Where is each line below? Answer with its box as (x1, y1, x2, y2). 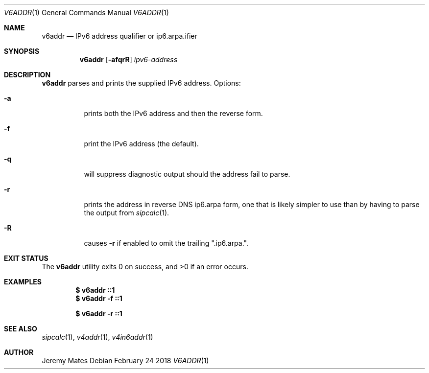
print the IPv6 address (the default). (84, 140, 199, 148)
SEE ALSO (4, 325, 37, 333)
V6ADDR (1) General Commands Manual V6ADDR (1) (4, 8, 169, 17)
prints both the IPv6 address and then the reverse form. (84, 109, 263, 117)
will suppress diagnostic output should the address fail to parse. (84, 170, 290, 178)
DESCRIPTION (4, 70, 51, 79)
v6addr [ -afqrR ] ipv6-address (79, 55, 178, 64)
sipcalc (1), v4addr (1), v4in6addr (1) (42, 333, 153, 341)
